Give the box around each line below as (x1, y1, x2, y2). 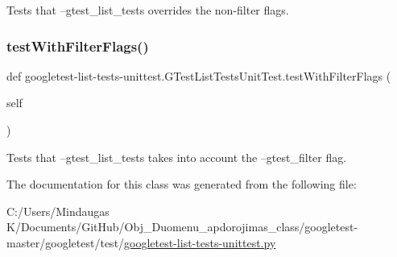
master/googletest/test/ (6, 234, 125, 251)
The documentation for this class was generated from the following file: (6, 176, 357, 193)
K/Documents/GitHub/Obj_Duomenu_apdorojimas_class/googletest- (6, 218, 358, 235)
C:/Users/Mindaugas (6, 202, 110, 219)
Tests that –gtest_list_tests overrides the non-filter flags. (6, 2, 289, 18)
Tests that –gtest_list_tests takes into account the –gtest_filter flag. (6, 148, 347, 165)
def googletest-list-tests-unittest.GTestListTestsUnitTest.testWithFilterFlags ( (6, 67, 391, 84)
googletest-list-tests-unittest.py (124, 234, 276, 251)
